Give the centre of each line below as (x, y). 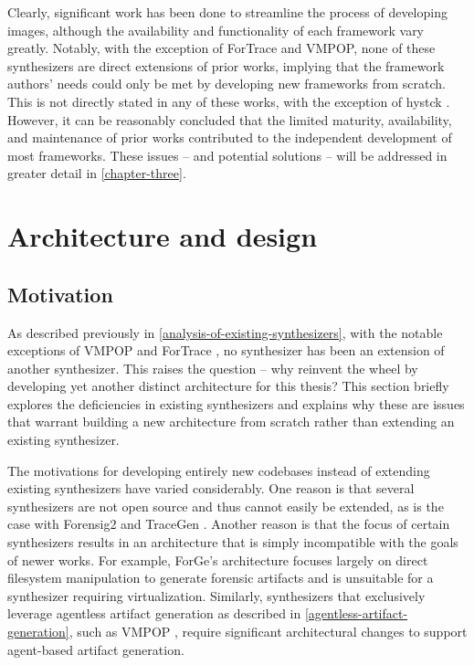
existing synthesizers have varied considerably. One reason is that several (211, 488)
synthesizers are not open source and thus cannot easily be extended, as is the (226, 506)
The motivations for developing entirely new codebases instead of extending (219, 470)
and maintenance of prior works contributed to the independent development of (230, 137)
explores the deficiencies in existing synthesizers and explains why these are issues (236, 403)
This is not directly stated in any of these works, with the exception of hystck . (229, 101)
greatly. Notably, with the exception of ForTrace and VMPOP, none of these (221, 48)
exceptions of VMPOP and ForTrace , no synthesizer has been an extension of (226, 350)
